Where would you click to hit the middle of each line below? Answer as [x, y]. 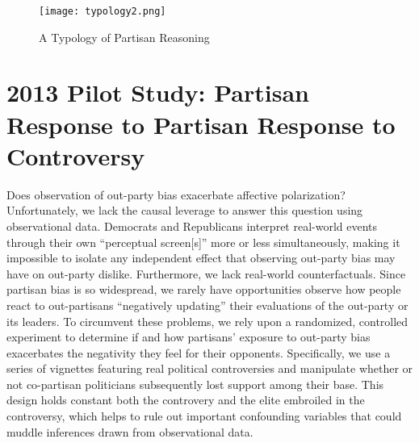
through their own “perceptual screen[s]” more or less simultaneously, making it [203, 242]
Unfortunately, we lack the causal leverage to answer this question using [185, 210]
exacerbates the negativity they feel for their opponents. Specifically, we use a [199, 352]
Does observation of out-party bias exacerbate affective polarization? [176, 194]
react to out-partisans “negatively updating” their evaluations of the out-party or [207, 305]
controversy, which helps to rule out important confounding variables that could [204, 416]
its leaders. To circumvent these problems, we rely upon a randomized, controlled [207, 321]
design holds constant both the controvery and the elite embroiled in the [186, 400]
